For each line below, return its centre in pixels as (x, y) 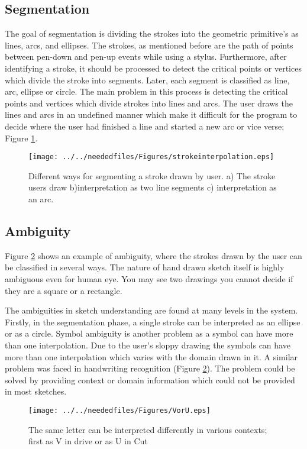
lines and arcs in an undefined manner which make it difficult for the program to (151, 114)
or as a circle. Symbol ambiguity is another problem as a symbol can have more (149, 333)
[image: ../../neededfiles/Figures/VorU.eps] (119, 410)
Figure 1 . (21, 138)
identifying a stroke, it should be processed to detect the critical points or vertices (153, 68)
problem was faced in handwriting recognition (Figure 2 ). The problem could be (150, 368)
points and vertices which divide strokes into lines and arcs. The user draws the (149, 103)
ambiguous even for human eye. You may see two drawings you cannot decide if (149, 278)
